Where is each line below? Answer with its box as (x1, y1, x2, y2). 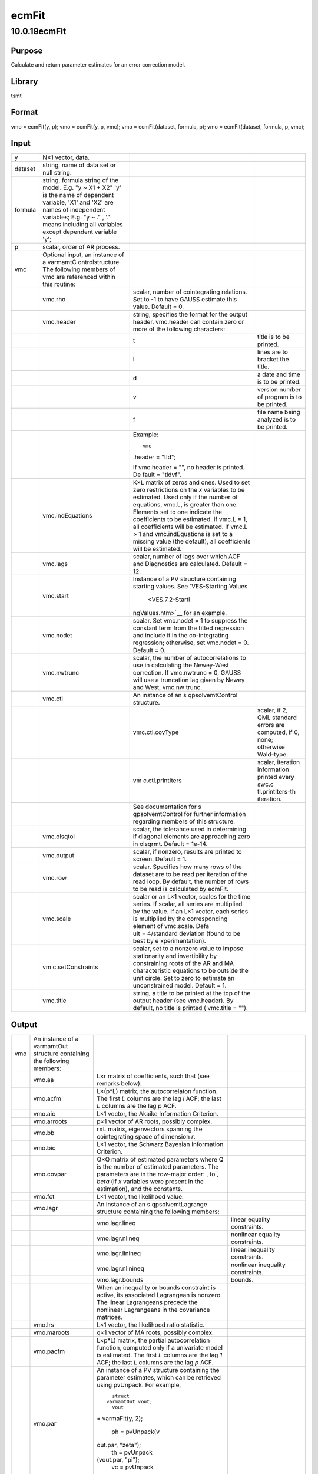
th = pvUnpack (111, 1448, 153, 1456)
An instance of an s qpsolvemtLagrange (97, 1200, 207, 1208)
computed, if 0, (257, 728, 300, 736)
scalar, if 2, (257, 706, 288, 715)
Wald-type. (257, 751, 289, 759)
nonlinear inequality (230, 1261, 286, 1269)
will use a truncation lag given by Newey (132, 676, 245, 684)
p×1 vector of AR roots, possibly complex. (97, 1117, 213, 1126)
